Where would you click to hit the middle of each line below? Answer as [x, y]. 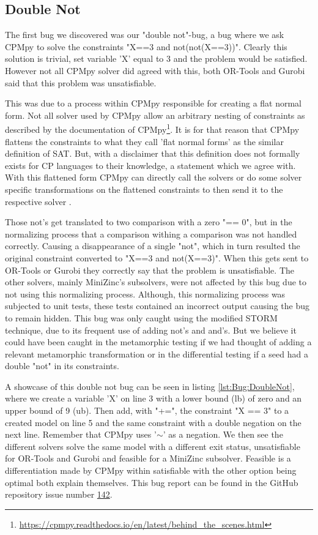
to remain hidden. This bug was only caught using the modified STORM [141, 317]
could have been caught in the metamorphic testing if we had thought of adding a [158, 342]
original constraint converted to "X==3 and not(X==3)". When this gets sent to [157, 257]
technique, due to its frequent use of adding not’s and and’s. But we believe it [151, 330]
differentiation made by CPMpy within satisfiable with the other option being [151, 470]
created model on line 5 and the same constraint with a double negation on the [153, 422]
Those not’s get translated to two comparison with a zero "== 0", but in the [149, 222]
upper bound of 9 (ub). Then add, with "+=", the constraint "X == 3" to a [147, 410]
